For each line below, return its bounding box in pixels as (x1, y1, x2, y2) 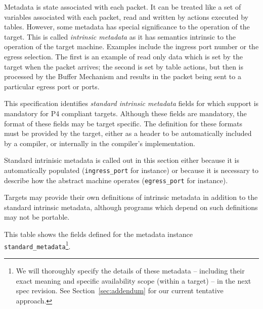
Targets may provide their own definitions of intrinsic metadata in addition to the (4, 192, 258, 202)
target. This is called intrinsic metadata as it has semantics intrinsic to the (4, 31, 236, 42)
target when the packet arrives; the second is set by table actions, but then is (4, 61, 244, 72)
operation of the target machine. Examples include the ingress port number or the (4, 41, 259, 52)
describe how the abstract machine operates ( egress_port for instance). (4, 175, 228, 185)
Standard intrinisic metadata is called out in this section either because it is (4, 155, 239, 165)
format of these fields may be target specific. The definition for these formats (4, 118, 243, 128)
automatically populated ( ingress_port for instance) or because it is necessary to (4, 164, 258, 175)
